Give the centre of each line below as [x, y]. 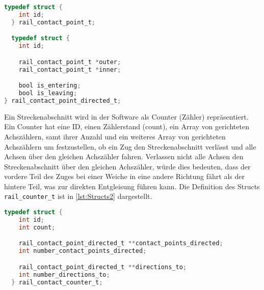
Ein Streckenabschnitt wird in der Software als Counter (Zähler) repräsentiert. [126, 116]
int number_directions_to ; [64, 274]
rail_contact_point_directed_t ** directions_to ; [102, 267]
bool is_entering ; [50, 86]
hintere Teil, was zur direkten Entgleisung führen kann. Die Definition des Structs [132, 186]
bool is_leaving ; [48, 93]
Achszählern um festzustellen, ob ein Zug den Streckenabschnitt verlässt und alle [130, 146]
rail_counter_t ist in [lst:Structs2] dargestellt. [78, 196]
